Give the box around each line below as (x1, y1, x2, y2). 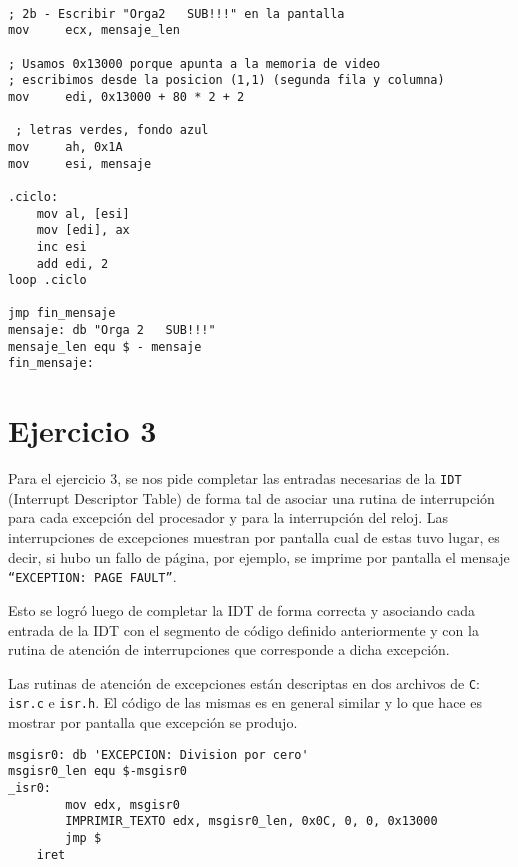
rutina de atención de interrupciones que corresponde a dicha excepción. (8, 639, 450, 660)
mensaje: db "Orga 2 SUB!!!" (8, 323, 216, 338)
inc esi (36, 239, 87, 254)
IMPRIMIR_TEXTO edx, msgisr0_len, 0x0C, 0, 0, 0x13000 (65, 814, 438, 829)
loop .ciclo (8, 273, 87, 288)
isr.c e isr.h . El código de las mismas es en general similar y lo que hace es (8, 692, 482, 713)
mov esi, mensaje (8, 156, 152, 171)
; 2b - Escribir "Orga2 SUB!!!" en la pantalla (8, 6, 345, 21)
